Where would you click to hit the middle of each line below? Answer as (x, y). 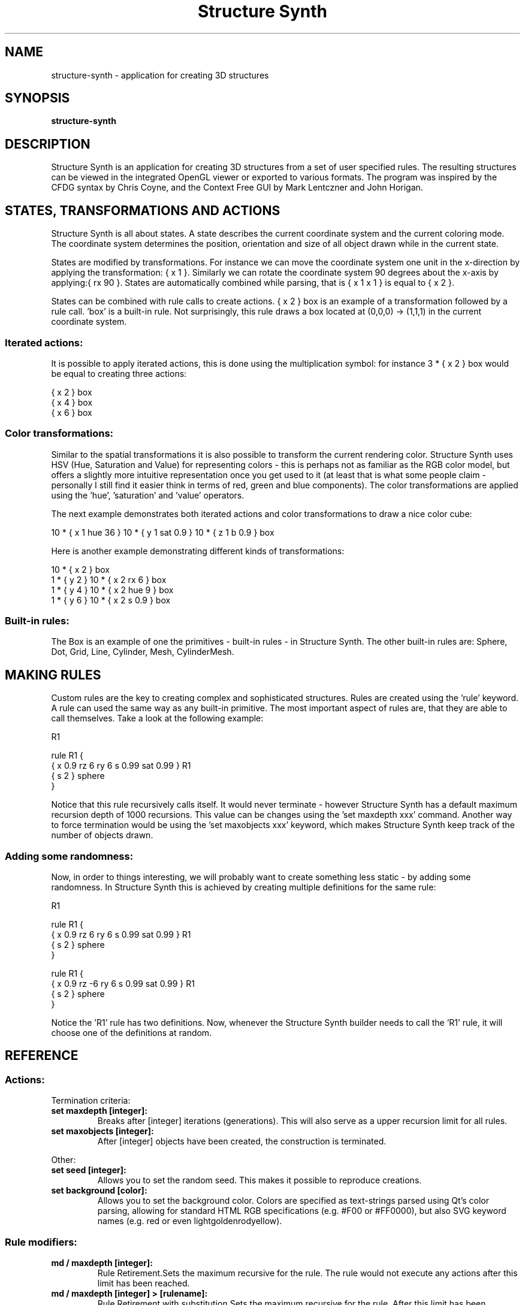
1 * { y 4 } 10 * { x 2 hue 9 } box (112, 590)
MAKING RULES (53, 675)
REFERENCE (42, 1056)
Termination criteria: (91, 1101)
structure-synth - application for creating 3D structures (160, 75)
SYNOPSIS (37, 98)
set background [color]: (99, 1191)
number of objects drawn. (102, 835)
